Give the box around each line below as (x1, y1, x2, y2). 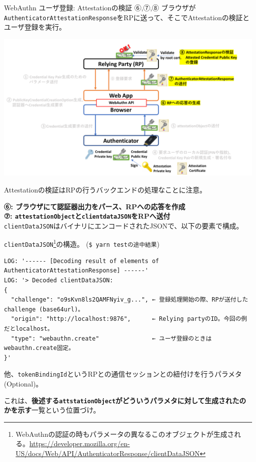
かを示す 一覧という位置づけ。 (4, 405, 100, 415)
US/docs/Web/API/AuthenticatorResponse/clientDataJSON (15, 448, 200, 459)
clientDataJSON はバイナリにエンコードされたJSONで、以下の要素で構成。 (4, 220, 243, 231)
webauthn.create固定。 (4, 345, 75, 352)
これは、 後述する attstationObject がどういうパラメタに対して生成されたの (4, 395, 246, 405)
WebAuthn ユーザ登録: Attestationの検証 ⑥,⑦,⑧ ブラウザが (4, 2, 196, 12)
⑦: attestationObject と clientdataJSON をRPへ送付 (4, 211, 170, 221)
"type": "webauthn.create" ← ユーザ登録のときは (11, 335, 212, 342)
